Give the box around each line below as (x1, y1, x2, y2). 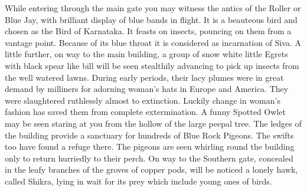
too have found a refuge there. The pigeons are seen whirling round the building (5, 140, 295, 153)
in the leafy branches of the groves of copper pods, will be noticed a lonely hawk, (5, 163, 298, 176)
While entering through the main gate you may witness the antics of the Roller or (5, 2, 301, 14)
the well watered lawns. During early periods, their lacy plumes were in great (5, 71, 284, 83)
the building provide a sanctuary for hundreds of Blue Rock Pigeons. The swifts (5, 129, 294, 141)
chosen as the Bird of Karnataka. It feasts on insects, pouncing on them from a (5, 25, 292, 37)
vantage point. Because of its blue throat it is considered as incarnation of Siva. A (5, 36, 301, 48)
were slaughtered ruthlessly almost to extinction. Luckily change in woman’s (5, 94, 280, 106)
